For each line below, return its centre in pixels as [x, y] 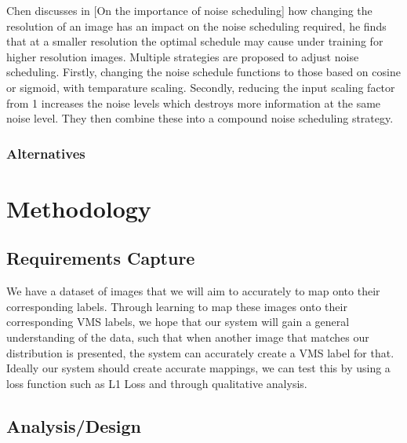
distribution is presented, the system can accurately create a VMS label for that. [200, 352]
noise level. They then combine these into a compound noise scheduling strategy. [200, 118]
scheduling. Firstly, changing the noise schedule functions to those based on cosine [203, 72]
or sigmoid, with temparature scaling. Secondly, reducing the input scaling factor [201, 87]
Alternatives [46, 153]
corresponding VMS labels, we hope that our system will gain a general [178, 322]
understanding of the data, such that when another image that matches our [188, 337]
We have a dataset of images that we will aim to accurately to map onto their [193, 291]
